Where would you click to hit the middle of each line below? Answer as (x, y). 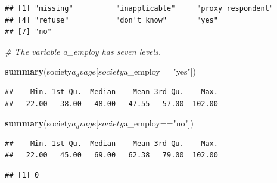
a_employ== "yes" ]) (160, 71)
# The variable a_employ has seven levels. (83, 51)
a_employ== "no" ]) (159, 123)
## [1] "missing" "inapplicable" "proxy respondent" (139, 8)
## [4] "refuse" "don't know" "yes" (111, 20)
